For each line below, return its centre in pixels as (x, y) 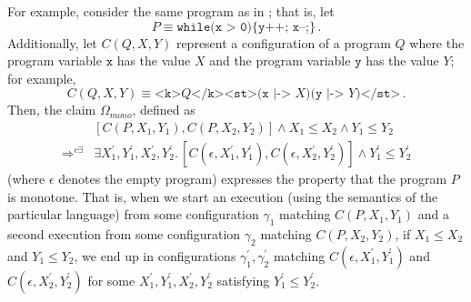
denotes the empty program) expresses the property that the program (253, 179)
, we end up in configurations (155, 255)
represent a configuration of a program (283, 42)
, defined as (164, 110)
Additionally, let (52, 42)
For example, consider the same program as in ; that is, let (171, 11)
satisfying (243, 280)
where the (437, 42)
